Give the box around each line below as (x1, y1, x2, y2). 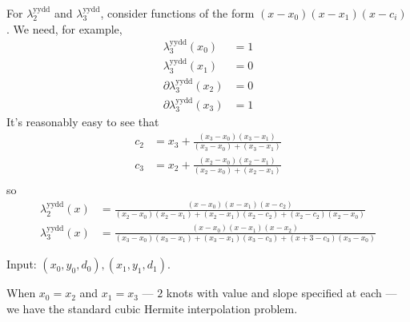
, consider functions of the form (100, 5, 255, 21)
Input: (6, 256, 37, 272)
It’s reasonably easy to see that (6, 113, 159, 130)
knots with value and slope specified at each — (166, 284, 397, 301)
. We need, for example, (6, 20, 123, 37)
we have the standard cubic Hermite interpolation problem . (6, 300, 298, 316)
